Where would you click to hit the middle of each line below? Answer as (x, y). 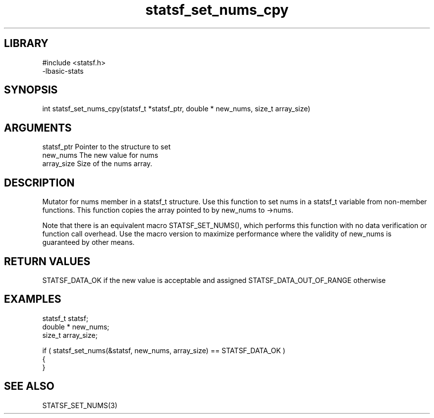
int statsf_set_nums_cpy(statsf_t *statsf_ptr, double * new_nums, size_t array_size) (176, 109)
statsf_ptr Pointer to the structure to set (107, 147)
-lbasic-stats (63, 71)
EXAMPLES (33, 299)
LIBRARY (26, 44)
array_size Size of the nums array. (97, 164)
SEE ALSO (29, 386)
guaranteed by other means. (88, 242)
